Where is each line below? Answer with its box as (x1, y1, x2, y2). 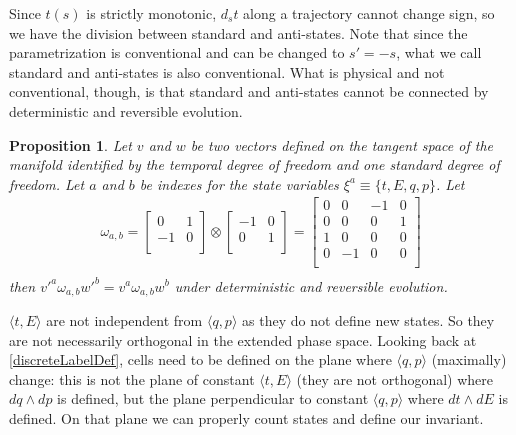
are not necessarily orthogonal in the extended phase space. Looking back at (9, 329, 477, 350)
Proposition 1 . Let (9, 134, 132, 155)
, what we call (396, 42, 482, 63)
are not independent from (46, 310, 203, 331)
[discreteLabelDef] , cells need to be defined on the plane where (9, 349, 392, 370)
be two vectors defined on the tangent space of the (190, 134, 494, 155)
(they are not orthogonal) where (296, 368, 494, 389)
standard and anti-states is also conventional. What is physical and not (9, 61, 445, 82)
